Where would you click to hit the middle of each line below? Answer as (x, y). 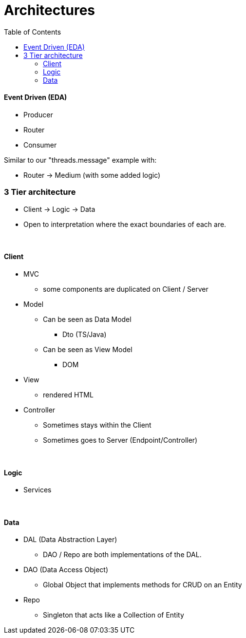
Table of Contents (33, 32)
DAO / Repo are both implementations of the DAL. (122, 555)
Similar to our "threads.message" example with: (80, 160)
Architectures (50, 10)
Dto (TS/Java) (85, 334)
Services (38, 490)
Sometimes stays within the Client (97, 425)
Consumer (40, 145)
